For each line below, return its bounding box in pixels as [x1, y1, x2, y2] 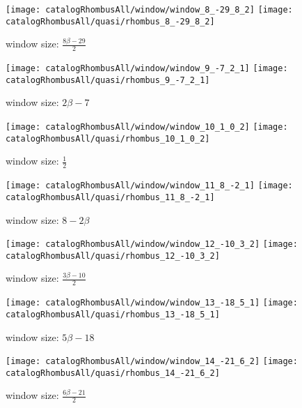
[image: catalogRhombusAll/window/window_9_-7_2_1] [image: [6, 63, 288, 74]
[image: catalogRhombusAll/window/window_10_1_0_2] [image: [6, 122, 288, 133]
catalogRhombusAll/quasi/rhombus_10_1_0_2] [6, 133, 210, 144]
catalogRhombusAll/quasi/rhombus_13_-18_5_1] [6, 309, 220, 319]
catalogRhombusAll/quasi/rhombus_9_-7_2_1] [6, 75, 210, 85]
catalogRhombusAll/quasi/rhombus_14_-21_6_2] [6, 368, 220, 378]
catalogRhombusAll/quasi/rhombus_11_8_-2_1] [6, 192, 215, 202]
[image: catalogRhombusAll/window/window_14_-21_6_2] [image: [6, 356, 298, 367]
